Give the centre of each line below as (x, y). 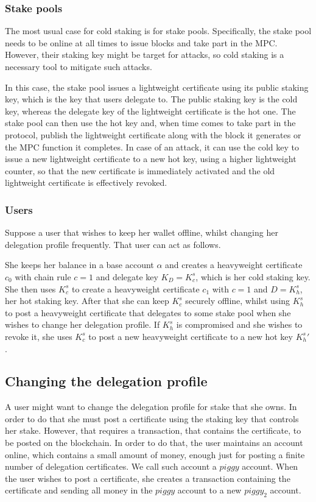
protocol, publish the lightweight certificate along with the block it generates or (153, 134)
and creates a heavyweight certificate (234, 265)
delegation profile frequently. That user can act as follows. (113, 244)
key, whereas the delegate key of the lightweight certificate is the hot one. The (150, 111)
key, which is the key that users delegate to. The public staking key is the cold (151, 99)
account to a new (209, 490)
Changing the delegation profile (106, 381)
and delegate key (127, 276)
